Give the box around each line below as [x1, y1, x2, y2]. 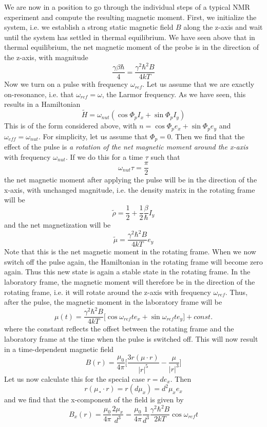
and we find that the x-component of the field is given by [4, 394, 184, 405]
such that [150, 151, 180, 162]
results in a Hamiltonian [4, 99, 81, 109]
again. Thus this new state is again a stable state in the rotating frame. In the [4, 266, 251, 277]
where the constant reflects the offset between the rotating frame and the [4, 323, 234, 334]
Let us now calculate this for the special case [4, 373, 145, 384]
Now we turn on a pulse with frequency [4, 79, 128, 89]
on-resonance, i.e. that [4, 88, 74, 99]
